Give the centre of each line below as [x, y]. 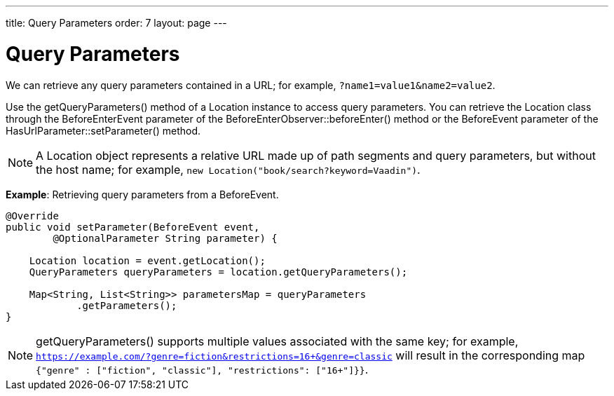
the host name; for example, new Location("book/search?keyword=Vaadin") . [228, 169]
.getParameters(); [127, 305]
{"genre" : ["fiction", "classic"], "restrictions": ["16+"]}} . [202, 369]
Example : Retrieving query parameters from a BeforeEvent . [142, 194]
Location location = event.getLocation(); [147, 260]
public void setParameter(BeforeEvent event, [133, 227]
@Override [32, 216]
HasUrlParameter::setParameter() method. [103, 130]
